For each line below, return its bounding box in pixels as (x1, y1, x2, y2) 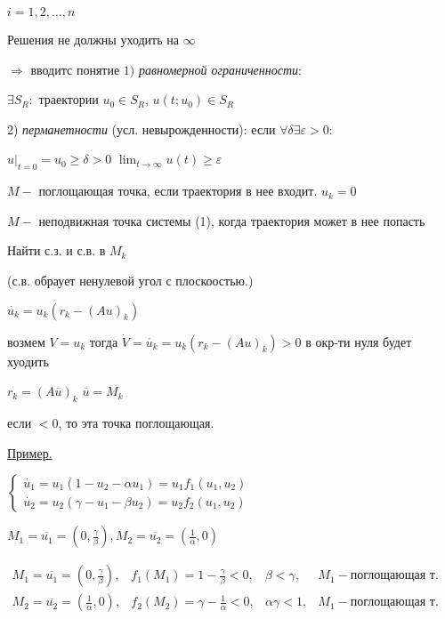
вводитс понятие (30, 60, 120, 78)
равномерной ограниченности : (138, 60, 302, 78)
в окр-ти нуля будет (305, 332, 412, 350)
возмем (7, 332, 45, 350)
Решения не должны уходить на (7, 30, 179, 48)
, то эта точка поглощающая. (58, 413, 214, 431)
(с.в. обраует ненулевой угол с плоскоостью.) (7, 270, 254, 289)
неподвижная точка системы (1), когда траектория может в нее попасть (38, 211, 425, 229)
